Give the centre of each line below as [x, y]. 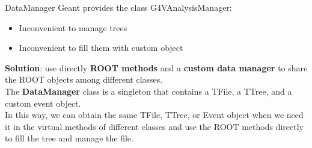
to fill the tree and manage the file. [69, 138]
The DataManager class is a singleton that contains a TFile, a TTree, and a [148, 91]
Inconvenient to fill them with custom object [101, 48]
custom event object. [43, 103]
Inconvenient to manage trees [73, 27]
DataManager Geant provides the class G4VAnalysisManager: [118, 7]
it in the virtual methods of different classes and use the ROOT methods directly [154, 126]
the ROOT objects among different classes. [84, 79]
